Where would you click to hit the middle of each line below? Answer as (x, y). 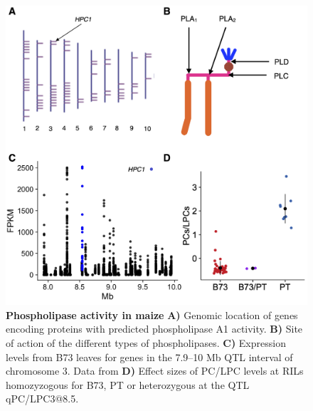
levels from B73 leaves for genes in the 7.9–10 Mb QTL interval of (149, 357)
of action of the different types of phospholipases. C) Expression (146, 343)
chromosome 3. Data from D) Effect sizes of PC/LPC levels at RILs (155, 371)
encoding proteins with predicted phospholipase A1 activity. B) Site (154, 329)
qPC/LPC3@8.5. (42, 399)
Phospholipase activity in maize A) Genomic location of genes (152, 314)
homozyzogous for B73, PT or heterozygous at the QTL (128, 384)
